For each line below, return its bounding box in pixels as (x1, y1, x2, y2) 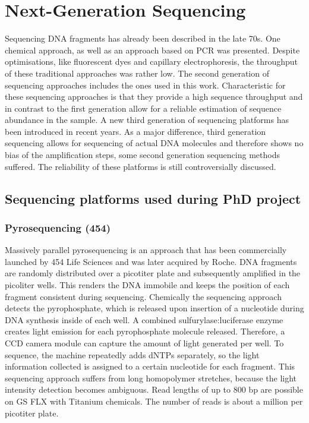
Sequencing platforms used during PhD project (5, 189, 301, 207)
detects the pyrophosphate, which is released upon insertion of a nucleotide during (5, 302, 304, 314)
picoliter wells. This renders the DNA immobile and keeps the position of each (5, 279, 290, 291)
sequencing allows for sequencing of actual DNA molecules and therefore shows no (5, 137, 304, 149)
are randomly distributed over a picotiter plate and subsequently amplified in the (5, 267, 301, 279)
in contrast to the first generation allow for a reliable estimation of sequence (5, 102, 282, 114)
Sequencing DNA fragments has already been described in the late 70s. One (5, 32, 280, 45)
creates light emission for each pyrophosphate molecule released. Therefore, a (5, 325, 285, 337)
